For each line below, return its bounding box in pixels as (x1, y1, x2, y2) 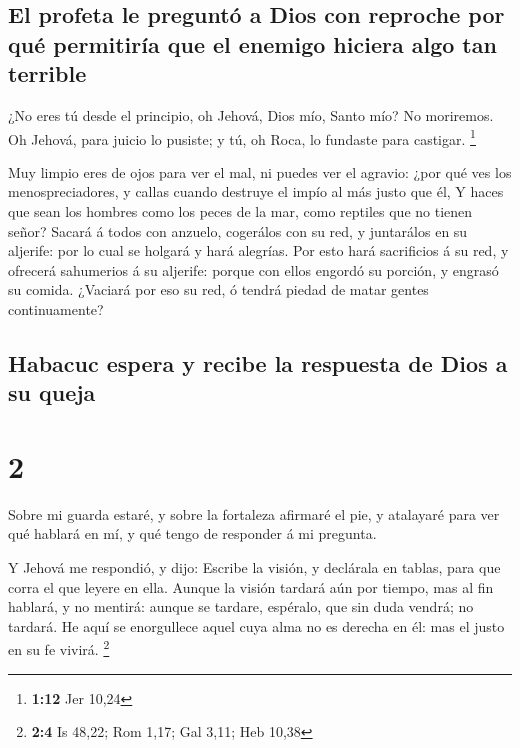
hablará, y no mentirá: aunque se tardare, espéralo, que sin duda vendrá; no (8, 596, 474, 617)
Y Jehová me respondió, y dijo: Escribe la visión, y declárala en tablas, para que (8, 557, 501, 578)
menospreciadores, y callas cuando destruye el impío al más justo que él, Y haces (8, 181, 504, 202)
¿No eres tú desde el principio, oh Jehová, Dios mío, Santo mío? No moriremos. (8, 104, 494, 125)
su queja (8, 377, 96, 408)
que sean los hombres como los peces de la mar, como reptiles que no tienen (8, 201, 473, 222)
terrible (8, 58, 87, 89)
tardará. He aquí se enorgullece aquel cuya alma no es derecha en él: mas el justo (8, 615, 505, 636)
